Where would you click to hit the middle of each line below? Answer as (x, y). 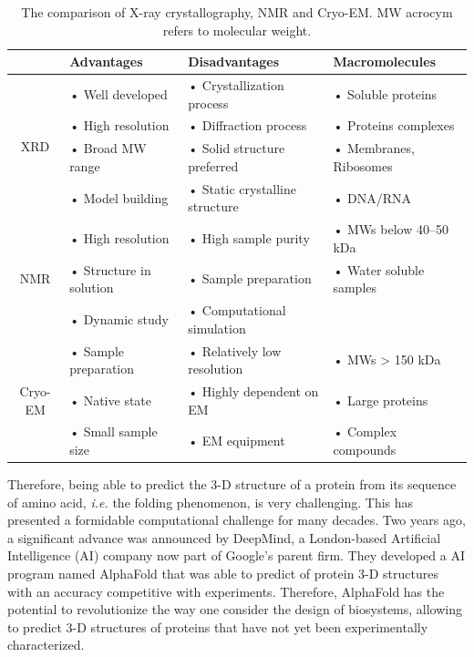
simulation (217, 328)
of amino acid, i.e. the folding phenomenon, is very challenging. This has (211, 502)
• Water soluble (379, 269)
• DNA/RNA (372, 197)
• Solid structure (237, 148)
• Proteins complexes (394, 125)
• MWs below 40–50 (391, 229)
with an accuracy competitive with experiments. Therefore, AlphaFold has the (226, 591)
